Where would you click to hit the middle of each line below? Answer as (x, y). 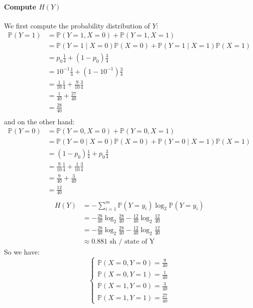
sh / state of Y (132, 242)
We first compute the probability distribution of (77, 25)
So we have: (22, 252)
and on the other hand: (39, 121)
